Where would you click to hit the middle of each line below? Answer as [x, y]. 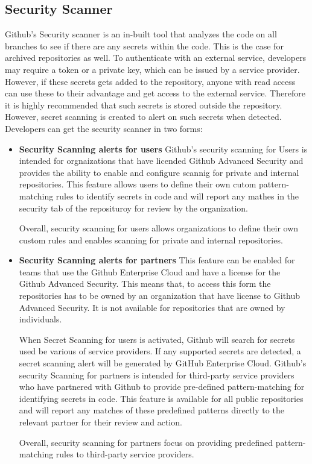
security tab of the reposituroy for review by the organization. [133, 208]
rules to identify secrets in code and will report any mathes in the [177, 196]
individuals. [40, 319]
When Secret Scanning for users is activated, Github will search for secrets [157, 339]
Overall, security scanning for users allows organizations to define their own [159, 228]
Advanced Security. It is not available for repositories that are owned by [152, 307]
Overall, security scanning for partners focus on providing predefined [146, 442]
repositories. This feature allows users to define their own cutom [138, 184]
